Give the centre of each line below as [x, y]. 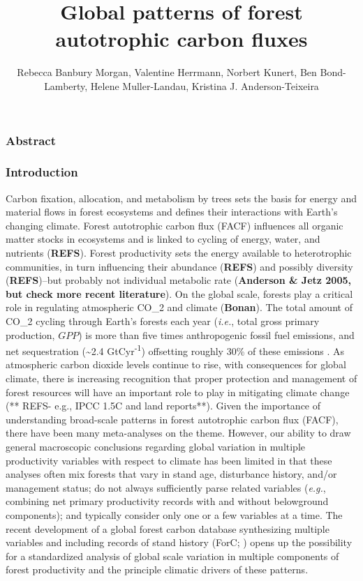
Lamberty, [66, 85]
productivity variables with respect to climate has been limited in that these [169, 460]
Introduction [42, 172]
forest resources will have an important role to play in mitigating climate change [178, 392]
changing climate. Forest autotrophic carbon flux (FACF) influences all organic [175, 225]
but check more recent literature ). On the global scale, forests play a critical [179, 293]
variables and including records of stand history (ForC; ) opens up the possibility [179, 542]
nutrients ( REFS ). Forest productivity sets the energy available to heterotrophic [179, 253]
